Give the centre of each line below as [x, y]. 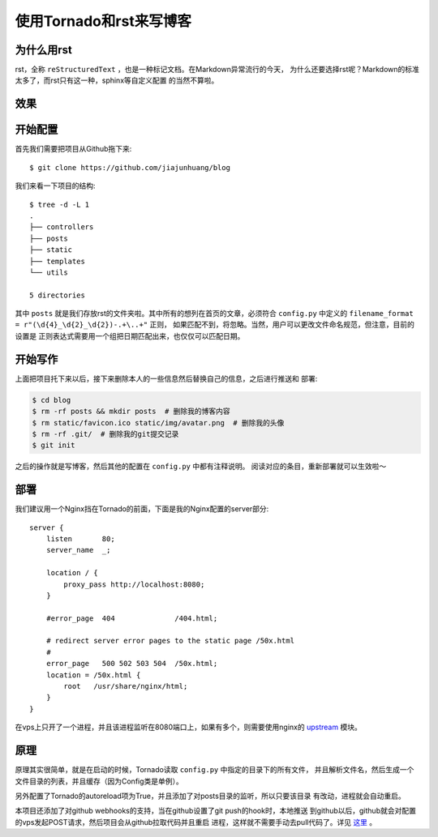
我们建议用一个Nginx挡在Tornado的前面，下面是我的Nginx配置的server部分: [142, 509]
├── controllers [62, 227]
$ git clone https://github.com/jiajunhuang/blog [130, 167]
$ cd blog [52, 400]
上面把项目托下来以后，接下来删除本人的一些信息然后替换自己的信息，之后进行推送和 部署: [166, 378]
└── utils [49, 272]
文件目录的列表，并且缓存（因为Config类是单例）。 [99, 781]
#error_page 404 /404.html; [132, 618]
